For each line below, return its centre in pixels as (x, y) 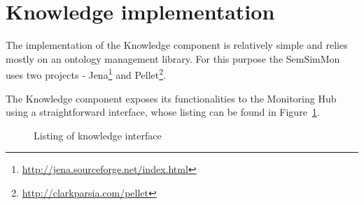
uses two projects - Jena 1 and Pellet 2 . (86, 74)
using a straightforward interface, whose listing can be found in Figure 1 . (163, 112)
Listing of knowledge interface (98, 135)
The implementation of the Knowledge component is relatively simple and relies (177, 45)
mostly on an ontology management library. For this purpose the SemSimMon (173, 58)
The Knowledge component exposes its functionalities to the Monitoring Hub (171, 98)
